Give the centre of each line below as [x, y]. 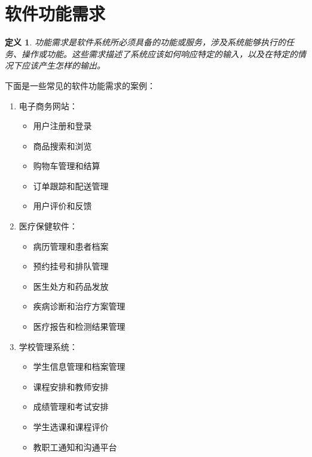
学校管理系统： [48, 346]
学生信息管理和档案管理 [79, 366]
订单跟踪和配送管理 [71, 185]
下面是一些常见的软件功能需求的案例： [80, 85]
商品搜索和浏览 [62, 145]
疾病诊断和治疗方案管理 [79, 306]
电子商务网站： [48, 105]
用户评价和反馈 [62, 206]
